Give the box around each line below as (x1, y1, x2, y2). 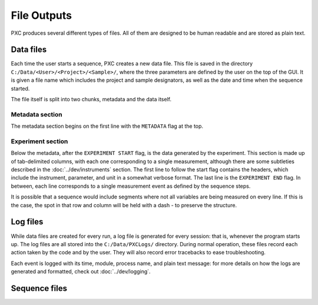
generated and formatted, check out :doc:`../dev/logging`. (11, 268, 151, 275)
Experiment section (11, 137, 68, 145)
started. (11, 85, 30, 92)
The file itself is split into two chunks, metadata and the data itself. (11, 96, 172, 103)
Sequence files (11, 283, 68, 293)
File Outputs (11, 9, 72, 22)
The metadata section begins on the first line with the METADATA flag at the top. (11, 122, 203, 130)
